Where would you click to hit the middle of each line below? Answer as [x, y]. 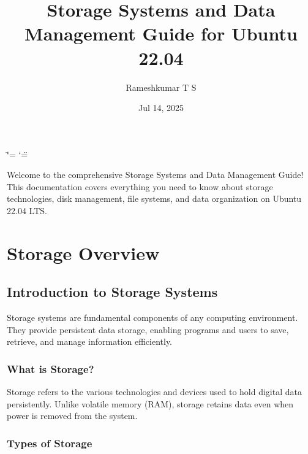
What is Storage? [51, 368]
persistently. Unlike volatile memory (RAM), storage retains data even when [150, 403]
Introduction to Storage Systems [112, 292]
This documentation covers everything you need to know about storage [140, 186]
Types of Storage [50, 443]
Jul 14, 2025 [161, 108]
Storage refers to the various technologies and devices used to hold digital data [154, 392]
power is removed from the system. [72, 416]
